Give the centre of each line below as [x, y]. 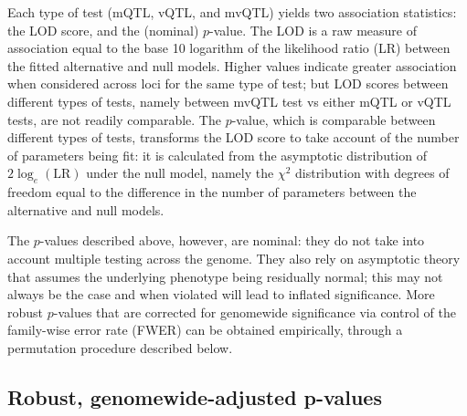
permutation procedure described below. [120, 347]
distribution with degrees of [372, 173]
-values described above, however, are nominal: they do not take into [232, 240]
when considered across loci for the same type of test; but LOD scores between [228, 83]
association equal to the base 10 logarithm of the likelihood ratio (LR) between [229, 48]
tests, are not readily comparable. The [114, 119]
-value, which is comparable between [334, 119]
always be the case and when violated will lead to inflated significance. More [221, 294]
